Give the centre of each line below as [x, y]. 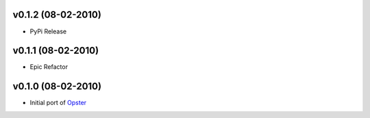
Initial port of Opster [58, 103]
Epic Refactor [49, 67]
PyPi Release [48, 31]
